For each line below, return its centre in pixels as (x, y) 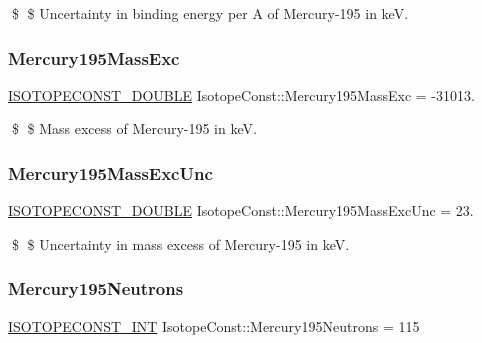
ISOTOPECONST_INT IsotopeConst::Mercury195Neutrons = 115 (214, 325)
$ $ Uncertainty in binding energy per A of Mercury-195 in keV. (210, 13)
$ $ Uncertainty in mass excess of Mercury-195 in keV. (180, 243)
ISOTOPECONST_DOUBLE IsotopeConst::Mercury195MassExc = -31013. (241, 94)
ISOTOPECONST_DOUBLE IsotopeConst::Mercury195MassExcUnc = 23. (241, 210)
